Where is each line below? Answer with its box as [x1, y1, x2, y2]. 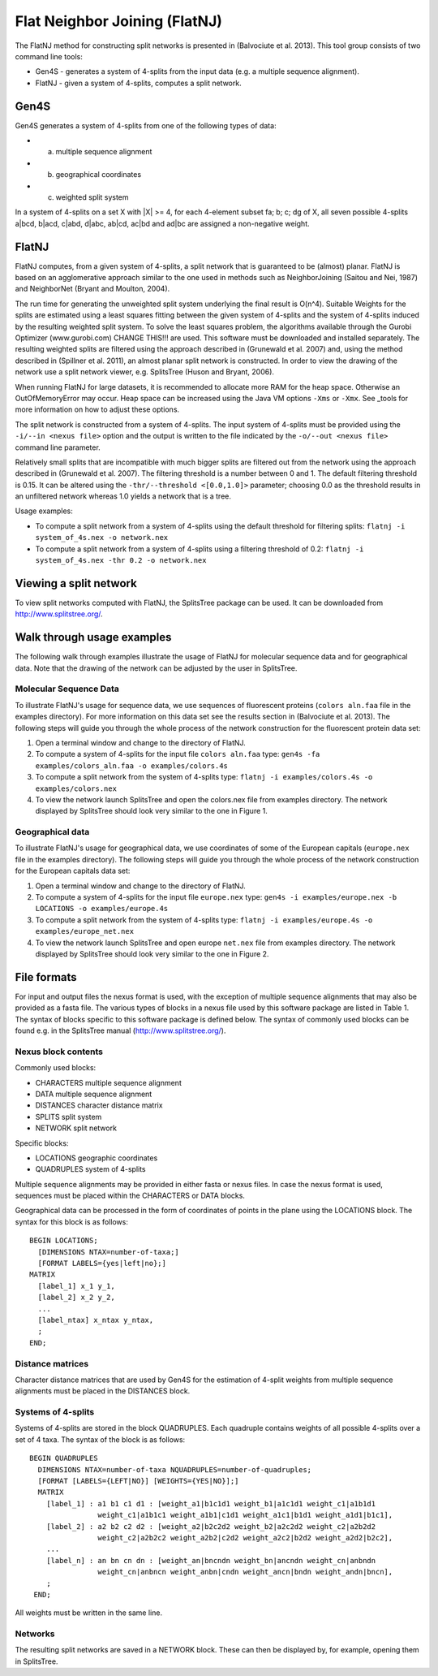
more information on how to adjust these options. [15, 404, 180, 414]
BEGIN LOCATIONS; [29, 1236, 98, 1246]
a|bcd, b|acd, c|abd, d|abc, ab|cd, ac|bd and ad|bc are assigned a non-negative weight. [15, 218, 310, 228]
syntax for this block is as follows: [15, 1216, 129, 1226]
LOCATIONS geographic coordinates [35, 1153, 158, 1163]
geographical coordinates [55, 170, 142, 179]
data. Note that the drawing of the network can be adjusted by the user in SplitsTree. [15, 663, 298, 673]
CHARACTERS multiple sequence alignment [35, 1078, 182, 1087]
